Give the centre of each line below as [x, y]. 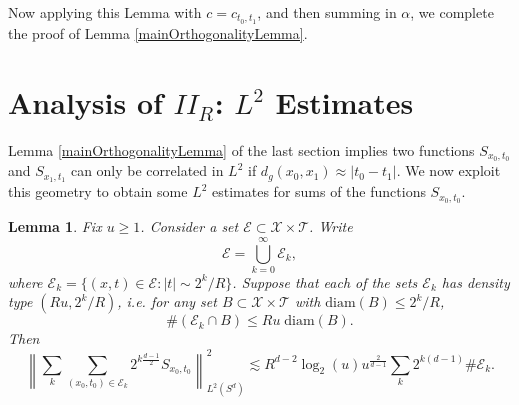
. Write [331, 226]
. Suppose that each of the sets [325, 281]
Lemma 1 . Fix [55, 226]
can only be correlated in [147, 170]
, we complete [452, 12]
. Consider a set [189, 226]
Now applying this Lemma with [105, 12]
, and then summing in [327, 12]
